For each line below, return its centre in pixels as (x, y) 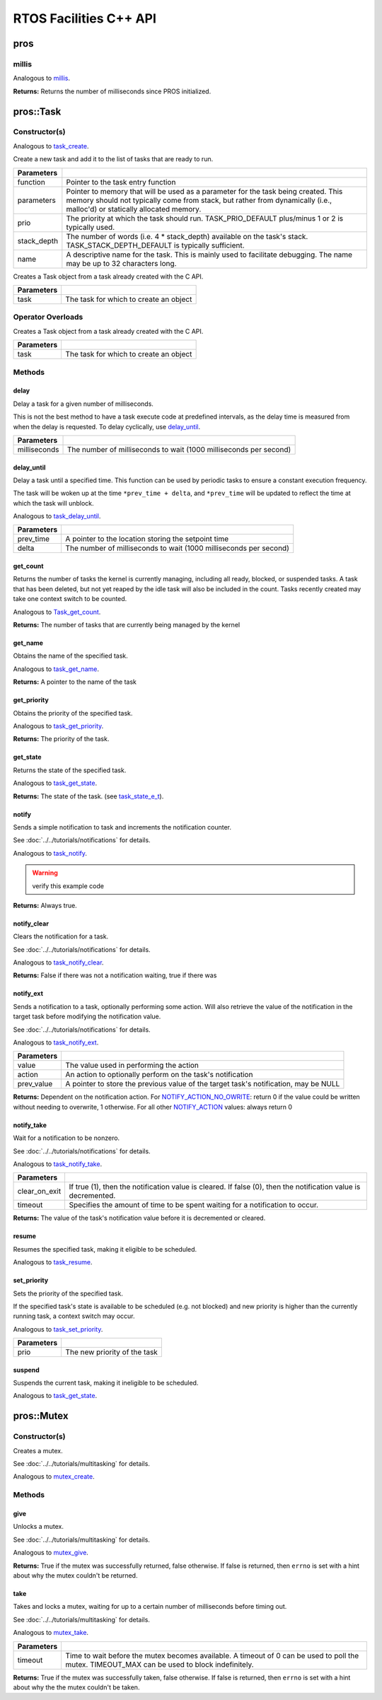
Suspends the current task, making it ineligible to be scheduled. (106, 1383)
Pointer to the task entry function (121, 182)
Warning (45, 873)
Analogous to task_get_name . (56, 669)
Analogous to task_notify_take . (58, 1164)
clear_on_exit (39, 1192)
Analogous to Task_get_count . (57, 612)
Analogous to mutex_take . (51, 1633)
